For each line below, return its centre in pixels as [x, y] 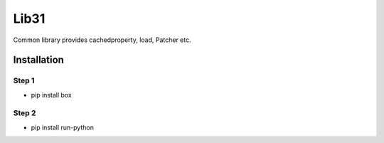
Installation [38, 60]
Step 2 [25, 113]
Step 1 [24, 80]
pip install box [52, 95]
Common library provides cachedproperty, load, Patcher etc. [102, 40]
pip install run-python [62, 127]
